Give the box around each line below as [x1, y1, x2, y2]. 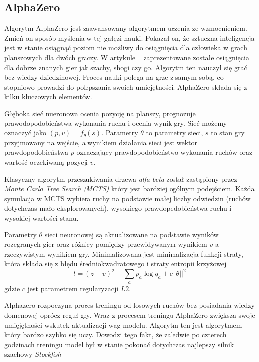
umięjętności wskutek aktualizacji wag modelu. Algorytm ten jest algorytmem [4, 319, 242, 330]
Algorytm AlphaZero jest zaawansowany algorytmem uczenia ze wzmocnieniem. [4, 23, 247, 33]
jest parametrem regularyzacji [27, 283, 119, 293]
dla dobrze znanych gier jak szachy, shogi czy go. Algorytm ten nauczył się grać [4, 62, 247, 72]
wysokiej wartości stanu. [4, 212, 79, 223]
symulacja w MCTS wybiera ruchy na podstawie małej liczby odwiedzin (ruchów [4, 193, 251, 203]
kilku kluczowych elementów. [4, 91, 92, 102]
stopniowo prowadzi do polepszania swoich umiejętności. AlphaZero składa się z [4, 81, 247, 92]
